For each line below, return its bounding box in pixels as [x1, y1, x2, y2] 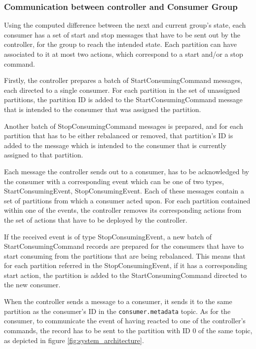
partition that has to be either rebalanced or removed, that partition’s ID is [4, 130, 233, 141]
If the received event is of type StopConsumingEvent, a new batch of [4, 231, 212, 241]
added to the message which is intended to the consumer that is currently [4, 140, 226, 150]
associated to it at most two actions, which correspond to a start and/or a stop [4, 49, 243, 59]
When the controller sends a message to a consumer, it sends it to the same [4, 296, 232, 307]
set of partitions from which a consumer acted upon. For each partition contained [4, 195, 251, 205]
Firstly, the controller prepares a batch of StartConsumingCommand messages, [4, 75, 243, 85]
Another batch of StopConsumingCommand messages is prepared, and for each [4, 120, 243, 131]
